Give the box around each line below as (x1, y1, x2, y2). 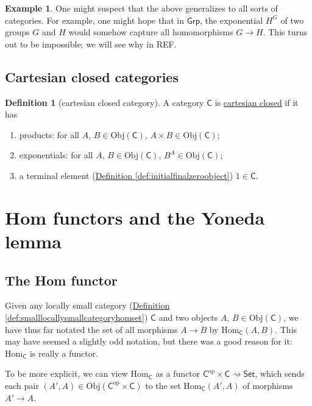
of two (280, 13, 304, 26)
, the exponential (200, 13, 263, 26)
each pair (5, 379, 39, 391)
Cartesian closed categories (5, 67, 179, 86)
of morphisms (243, 379, 293, 391)
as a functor (155, 367, 200, 380)
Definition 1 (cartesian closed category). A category (5, 96, 204, 108)
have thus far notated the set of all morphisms (5, 323, 178, 335)
